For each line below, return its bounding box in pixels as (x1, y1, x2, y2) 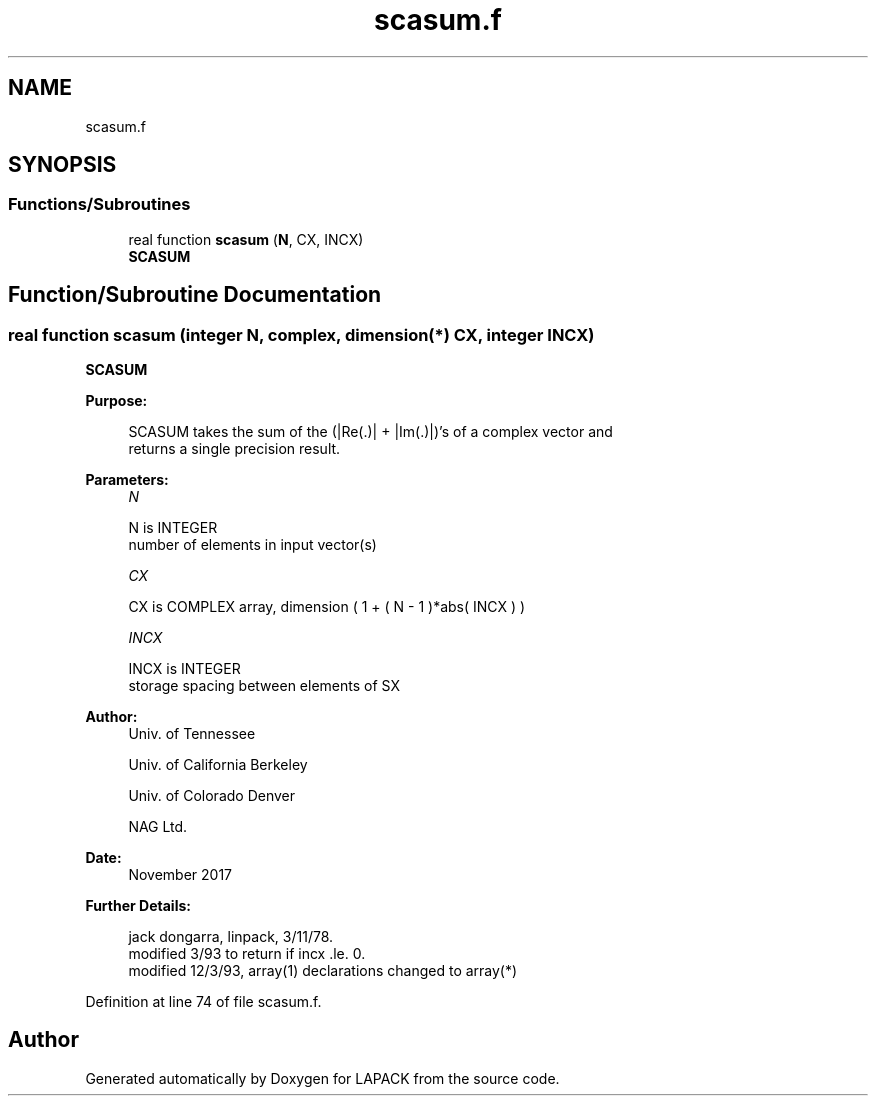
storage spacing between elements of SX (128, 677, 400, 695)
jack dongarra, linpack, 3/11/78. (128, 928, 334, 946)
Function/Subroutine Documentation (8, 282, 382, 308)
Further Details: (85, 897, 191, 915)
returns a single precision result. (128, 440, 341, 458)
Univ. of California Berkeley (128, 756, 308, 774)
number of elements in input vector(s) (128, 536, 377, 554)
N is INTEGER (128, 519, 218, 537)
